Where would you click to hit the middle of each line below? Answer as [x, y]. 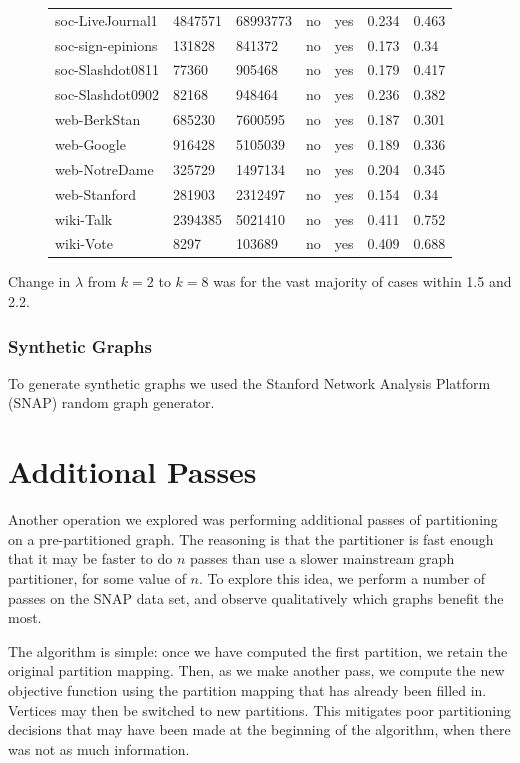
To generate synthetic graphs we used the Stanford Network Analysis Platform [249, 382]
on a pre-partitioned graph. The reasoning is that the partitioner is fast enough [251, 538]
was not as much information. [99, 748]
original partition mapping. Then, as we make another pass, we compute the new [256, 670]
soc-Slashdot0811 [107, 69]
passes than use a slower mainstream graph [322, 558]
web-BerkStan [98, 119]
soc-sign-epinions [106, 44]
